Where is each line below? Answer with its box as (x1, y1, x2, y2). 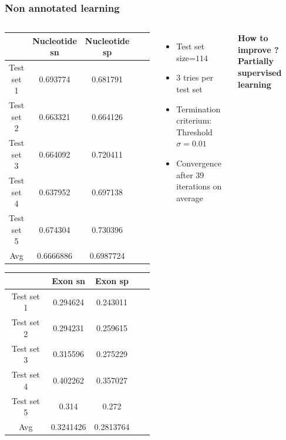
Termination (176, 102, 221, 115)
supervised (238, 66, 282, 78)
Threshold (176, 125, 213, 138)
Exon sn (52, 274, 85, 286)
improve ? (238, 43, 279, 55)
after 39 (176, 168, 204, 181)
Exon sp (95, 274, 129, 286)
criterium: (176, 114, 212, 126)
